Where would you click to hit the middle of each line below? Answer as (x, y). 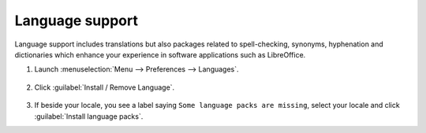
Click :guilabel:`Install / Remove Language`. (105, 87)
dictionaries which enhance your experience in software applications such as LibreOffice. (160, 54)
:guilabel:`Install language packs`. (89, 116)
